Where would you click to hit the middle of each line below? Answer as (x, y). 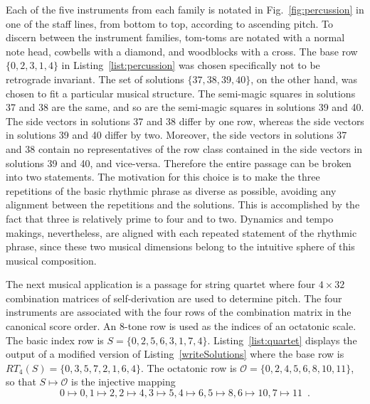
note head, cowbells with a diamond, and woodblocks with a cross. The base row (182, 51)
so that (21, 382)
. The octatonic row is (189, 367)
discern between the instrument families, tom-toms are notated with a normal (175, 37)
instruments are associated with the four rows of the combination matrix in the (179, 312)
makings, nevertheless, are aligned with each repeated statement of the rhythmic (181, 232)
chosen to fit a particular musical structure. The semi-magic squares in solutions (181, 93)
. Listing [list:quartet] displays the (282, 340)
